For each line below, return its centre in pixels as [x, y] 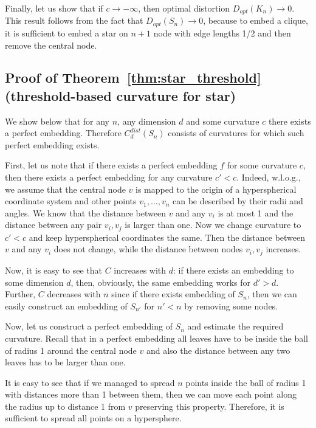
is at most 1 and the [256, 212]
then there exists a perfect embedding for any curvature [109, 177]
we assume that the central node [65, 189]
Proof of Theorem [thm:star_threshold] [133, 78]
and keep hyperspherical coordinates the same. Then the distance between [167, 237]
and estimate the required [235, 326]
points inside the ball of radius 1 [246, 382]
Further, [20, 294]
